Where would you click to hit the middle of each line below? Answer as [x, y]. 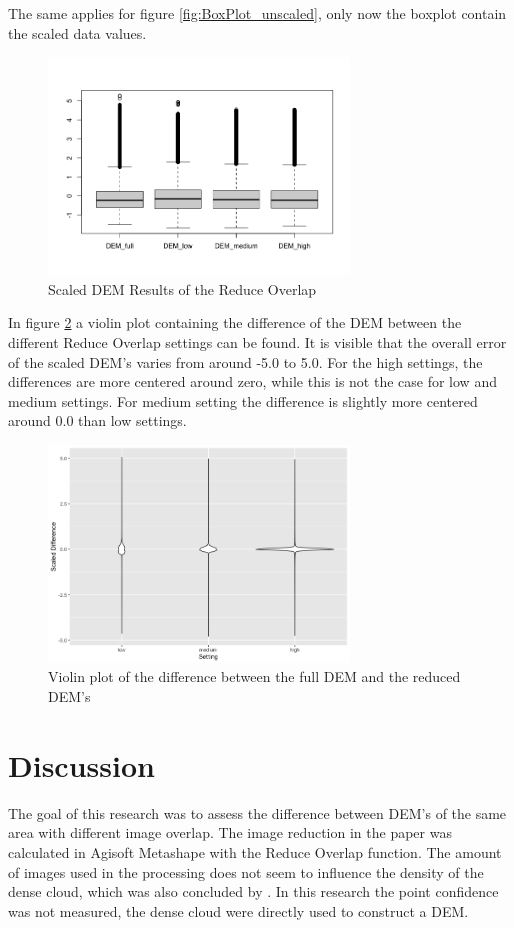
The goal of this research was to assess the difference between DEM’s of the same [257, 812]
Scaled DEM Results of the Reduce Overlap [182, 288]
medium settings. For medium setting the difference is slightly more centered [243, 400]
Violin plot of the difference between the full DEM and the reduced [254, 676]
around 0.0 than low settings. [97, 420]
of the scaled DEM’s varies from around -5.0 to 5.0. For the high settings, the [245, 361]
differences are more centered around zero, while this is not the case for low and [252, 381]
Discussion [81, 764]
